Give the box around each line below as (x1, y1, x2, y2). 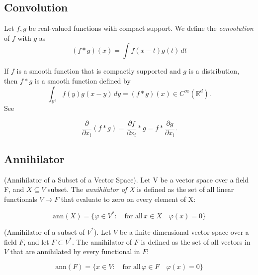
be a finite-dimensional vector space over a (119, 226, 249, 237)
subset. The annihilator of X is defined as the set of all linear (48, 184, 234, 194)
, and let (23, 236, 49, 247)
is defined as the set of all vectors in (141, 236, 251, 247)
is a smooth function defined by (34, 75, 131, 86)
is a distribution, (188, 66, 240, 76)
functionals (4, 193, 37, 204)
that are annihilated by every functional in (10, 246, 140, 257)
